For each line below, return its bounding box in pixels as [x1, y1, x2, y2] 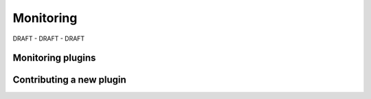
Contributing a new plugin [12, 74, 126, 86]
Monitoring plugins [12, 52, 96, 64]
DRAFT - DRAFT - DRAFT [12, 34, 85, 43]
